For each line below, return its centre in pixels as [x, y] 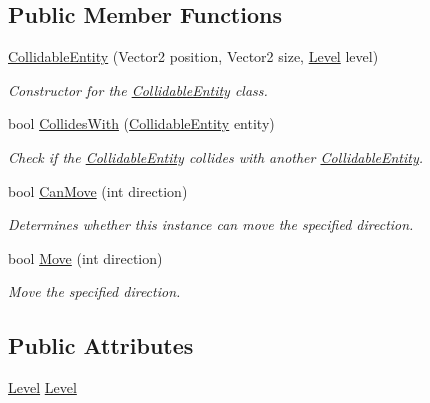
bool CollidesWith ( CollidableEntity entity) [141, 123]
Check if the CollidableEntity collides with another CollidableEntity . [216, 156]
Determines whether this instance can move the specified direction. [211, 224]
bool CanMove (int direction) [98, 190]
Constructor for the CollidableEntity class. [138, 89]
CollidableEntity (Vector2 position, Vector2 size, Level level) [193, 56]
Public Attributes [101, 345]
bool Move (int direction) [85, 257]
